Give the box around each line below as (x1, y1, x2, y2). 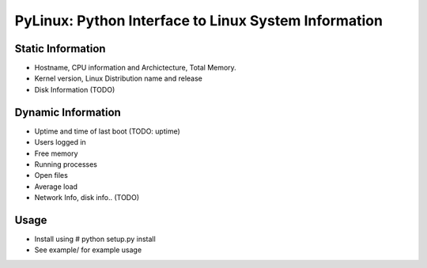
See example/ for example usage (34, 245, 142, 255)
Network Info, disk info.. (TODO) (34, 193, 140, 202)
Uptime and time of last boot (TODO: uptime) (34, 126, 181, 136)
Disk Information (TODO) (34, 85, 115, 94)
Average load (34, 182, 78, 191)
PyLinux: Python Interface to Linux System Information (14, 12, 384, 29)
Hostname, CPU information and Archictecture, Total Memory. (34, 63, 236, 73)
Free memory (34, 149, 78, 158)
